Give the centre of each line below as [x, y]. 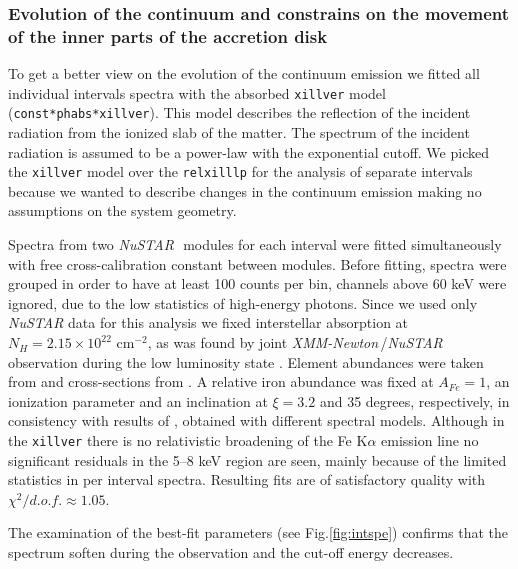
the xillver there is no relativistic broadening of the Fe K [188, 440]
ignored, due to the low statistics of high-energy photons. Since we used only [243, 302]
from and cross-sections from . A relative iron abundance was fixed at [221, 381]
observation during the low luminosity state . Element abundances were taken [246, 361]
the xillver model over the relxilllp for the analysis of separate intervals [240, 171]
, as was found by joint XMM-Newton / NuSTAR [295, 342]
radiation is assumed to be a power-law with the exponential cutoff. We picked [248, 151]
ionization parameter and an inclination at [138, 400]
